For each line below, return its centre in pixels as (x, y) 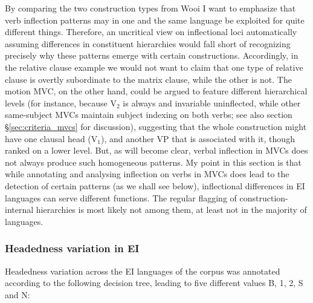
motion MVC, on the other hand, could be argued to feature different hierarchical (156, 91)
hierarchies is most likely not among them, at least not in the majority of (171, 210)
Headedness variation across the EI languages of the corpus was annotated (143, 271)
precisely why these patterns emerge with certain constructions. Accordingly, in (152, 55)
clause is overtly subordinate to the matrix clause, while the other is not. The (148, 79)
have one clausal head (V (51, 138)
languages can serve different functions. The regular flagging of (121, 197)
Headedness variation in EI (72, 248)
